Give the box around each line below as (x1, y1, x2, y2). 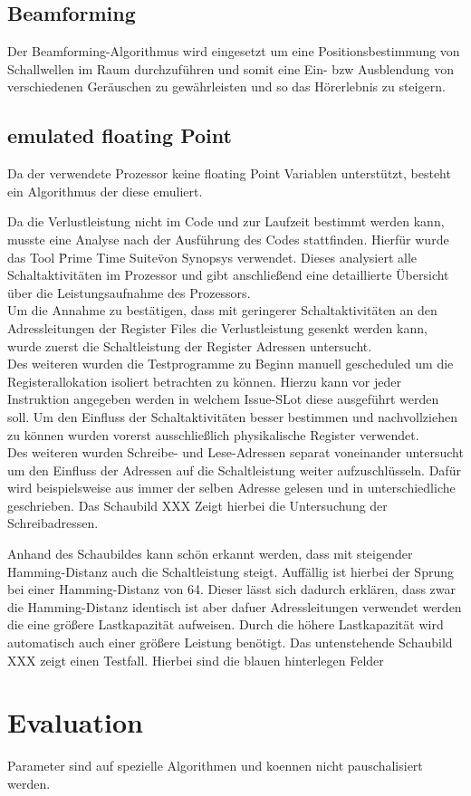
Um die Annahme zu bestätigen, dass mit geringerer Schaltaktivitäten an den (7, 301, 437, 320)
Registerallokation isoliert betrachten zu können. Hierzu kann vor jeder (7, 371, 401, 390)
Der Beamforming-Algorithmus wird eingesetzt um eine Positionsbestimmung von (7, 42, 460, 61)
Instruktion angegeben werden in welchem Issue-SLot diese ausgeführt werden (7, 389, 439, 408)
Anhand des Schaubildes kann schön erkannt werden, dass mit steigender (7, 544, 413, 563)
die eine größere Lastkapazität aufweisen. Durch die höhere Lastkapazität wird (7, 615, 444, 634)
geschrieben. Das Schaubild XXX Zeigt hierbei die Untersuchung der (7, 495, 388, 514)
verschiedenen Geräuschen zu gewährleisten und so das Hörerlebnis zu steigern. (7, 77, 446, 96)
